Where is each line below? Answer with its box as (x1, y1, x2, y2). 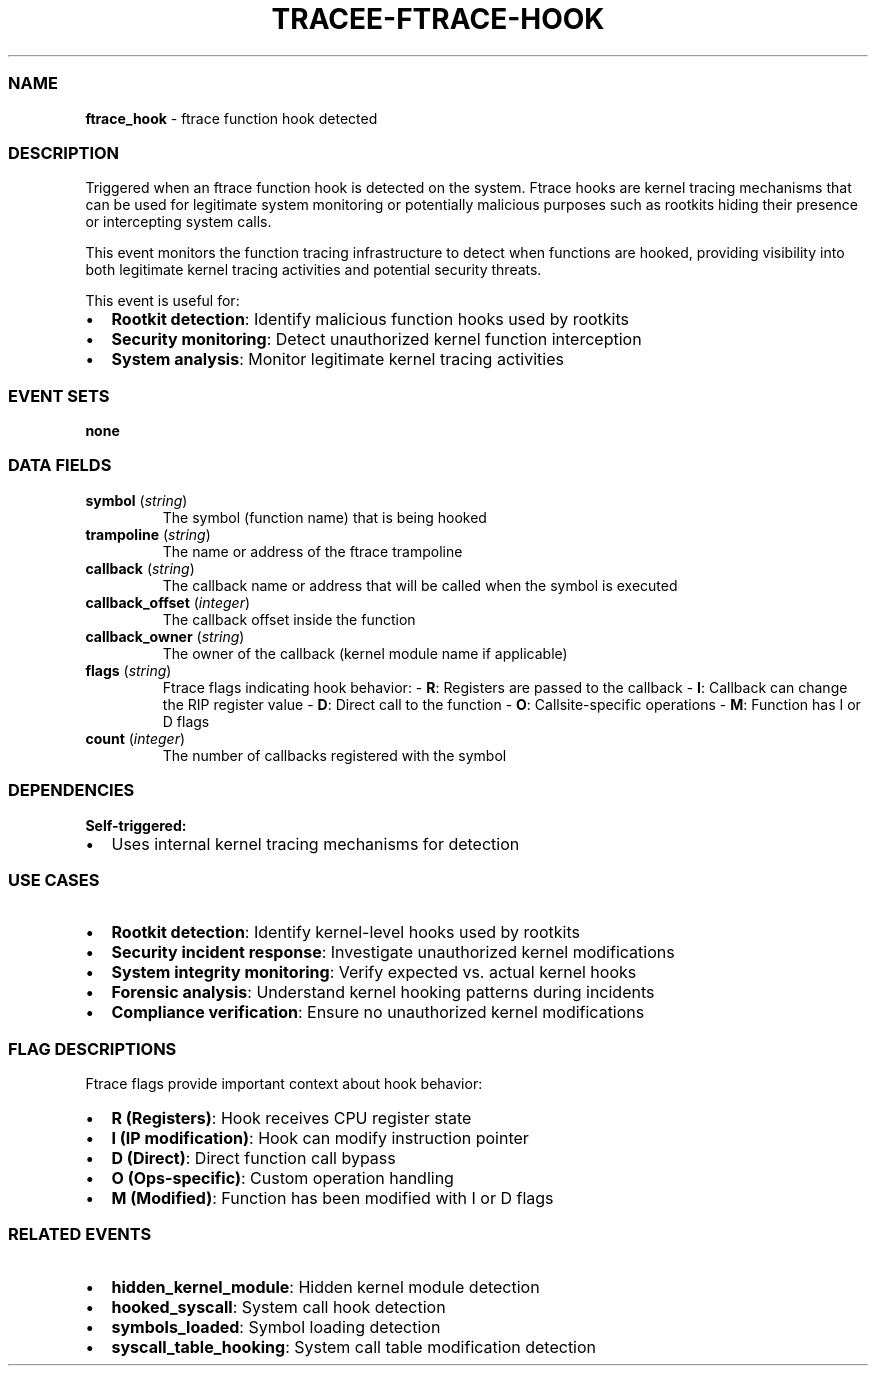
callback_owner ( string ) (85, 627, 245, 645)
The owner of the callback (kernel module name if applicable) (162, 644, 568, 662)
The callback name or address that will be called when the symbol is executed (162, 576, 678, 594)
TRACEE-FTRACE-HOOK (271, 2, 605, 36)
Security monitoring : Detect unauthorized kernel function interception (111, 329, 642, 350)
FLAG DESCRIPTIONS (8, 1038, 177, 1059)
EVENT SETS (8, 385, 110, 406)
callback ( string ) (85, 559, 195, 577)
